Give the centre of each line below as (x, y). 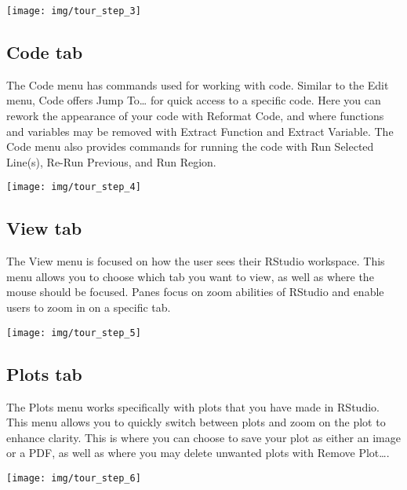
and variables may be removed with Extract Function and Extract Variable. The (200, 131)
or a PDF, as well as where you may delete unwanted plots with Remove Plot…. (198, 453)
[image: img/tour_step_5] (74, 333)
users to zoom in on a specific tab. (89, 307)
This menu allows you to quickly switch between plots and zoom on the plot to (196, 422)
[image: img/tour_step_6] (74, 478)
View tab (44, 228)
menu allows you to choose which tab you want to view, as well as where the (190, 276)
